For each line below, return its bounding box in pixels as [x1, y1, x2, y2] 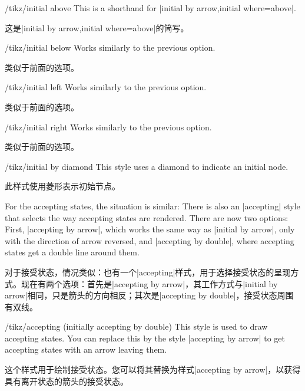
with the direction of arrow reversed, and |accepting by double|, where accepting [5, 234, 294, 247]
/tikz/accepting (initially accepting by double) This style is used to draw [5, 320, 268, 333]
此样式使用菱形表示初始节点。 [5, 180, 120, 192]
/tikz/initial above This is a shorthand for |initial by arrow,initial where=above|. [5, 2, 296, 14]
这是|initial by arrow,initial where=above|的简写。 [5, 21, 189, 34]
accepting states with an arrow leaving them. [5, 343, 167, 356]
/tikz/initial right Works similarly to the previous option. [5, 120, 212, 133]
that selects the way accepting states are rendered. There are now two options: [5, 211, 289, 224]
